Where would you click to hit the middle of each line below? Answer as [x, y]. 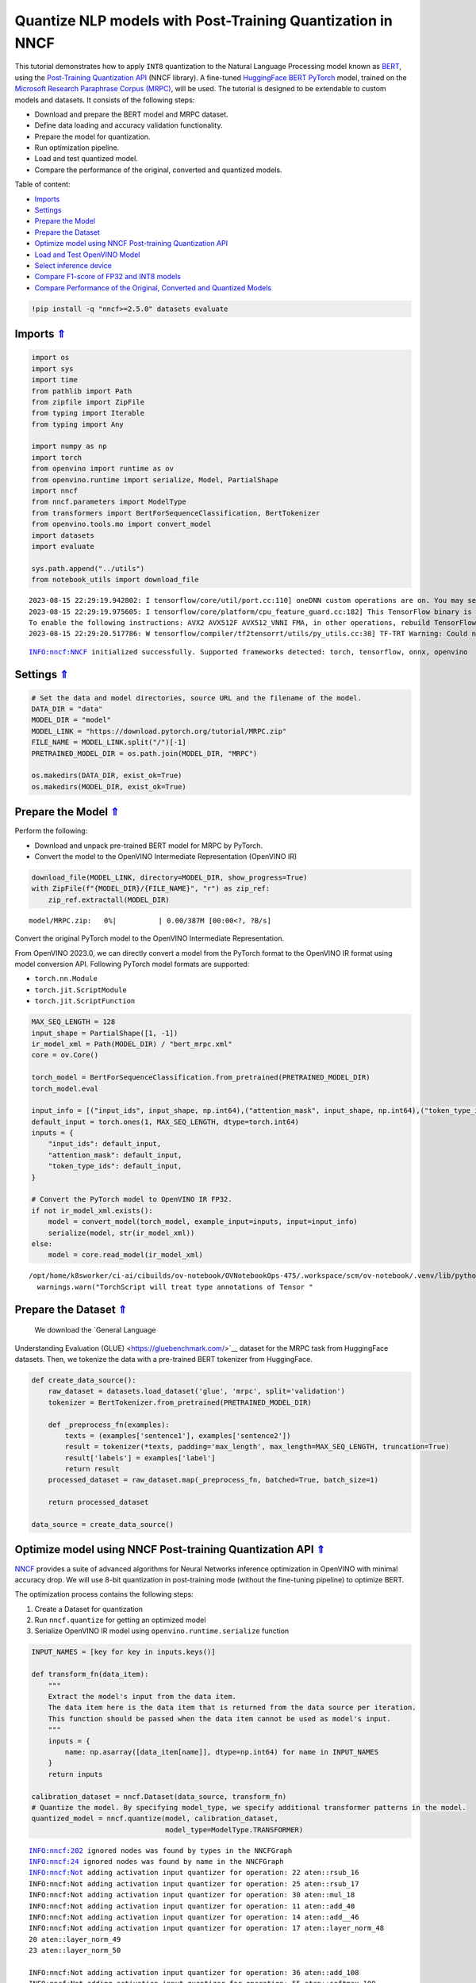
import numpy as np [69, 447]
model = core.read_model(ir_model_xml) [126, 1255]
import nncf [55, 491]
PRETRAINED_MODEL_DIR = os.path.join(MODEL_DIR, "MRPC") [144, 753]
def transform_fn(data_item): [90, 1674]
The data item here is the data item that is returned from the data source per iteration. [232, 1708]
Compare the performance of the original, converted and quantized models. [158, 170]
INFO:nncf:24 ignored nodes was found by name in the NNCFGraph [157, 1862]
